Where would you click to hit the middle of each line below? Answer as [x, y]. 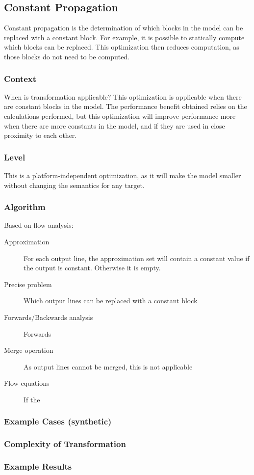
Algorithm [25, 207]
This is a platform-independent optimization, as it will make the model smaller [123, 175]
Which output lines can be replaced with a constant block [111, 301]
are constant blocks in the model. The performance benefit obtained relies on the [126, 106]
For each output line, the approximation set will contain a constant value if [137, 258]
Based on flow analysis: [39, 225]
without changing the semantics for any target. [74, 185]
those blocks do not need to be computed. [67, 56]
